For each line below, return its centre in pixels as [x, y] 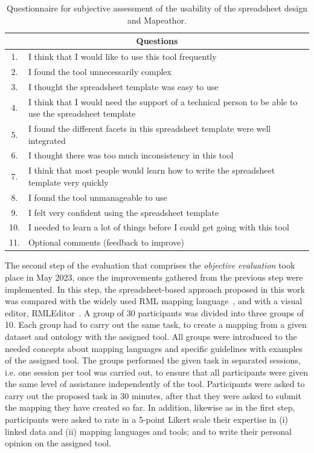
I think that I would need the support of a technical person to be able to [163, 101]
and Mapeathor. [157, 20]
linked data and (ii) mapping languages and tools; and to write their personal [148, 431]
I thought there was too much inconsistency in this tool [131, 155]
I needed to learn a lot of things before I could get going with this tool [159, 227]
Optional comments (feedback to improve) [106, 242]
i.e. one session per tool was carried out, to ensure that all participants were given [156, 372]
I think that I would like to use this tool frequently [122, 57]
